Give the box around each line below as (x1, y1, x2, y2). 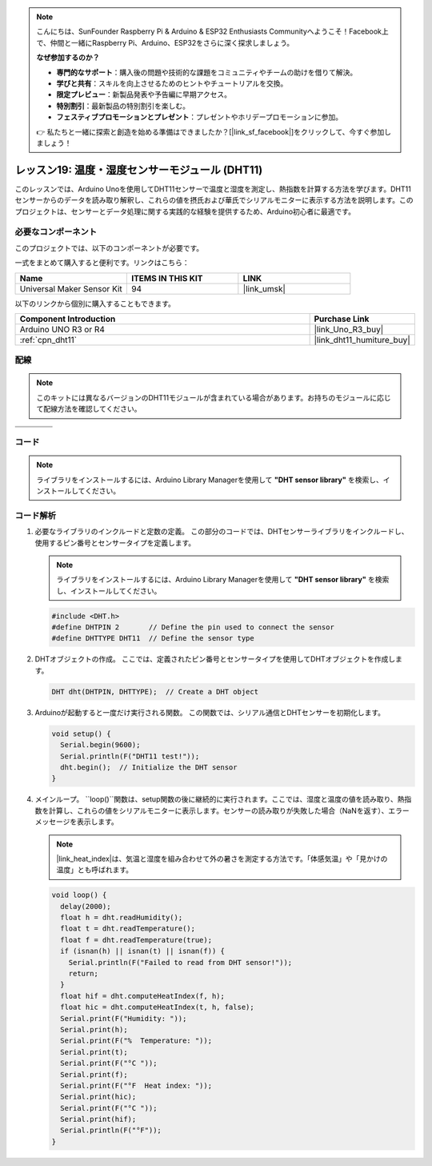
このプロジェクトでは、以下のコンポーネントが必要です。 (14, 243, 204, 252)
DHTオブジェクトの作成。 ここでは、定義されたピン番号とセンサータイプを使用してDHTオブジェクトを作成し (34, 654, 396, 664)
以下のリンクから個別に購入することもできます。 (14, 299, 176, 308)
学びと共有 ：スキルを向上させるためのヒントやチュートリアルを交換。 (56, 78, 288, 88)
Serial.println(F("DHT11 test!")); (60, 751, 200, 761)
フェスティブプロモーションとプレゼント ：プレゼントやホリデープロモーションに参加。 (56, 112, 343, 122)
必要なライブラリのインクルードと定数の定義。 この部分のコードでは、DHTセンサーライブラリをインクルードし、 (34, 527, 409, 537)
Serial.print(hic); (60, 1092, 137, 1101)
